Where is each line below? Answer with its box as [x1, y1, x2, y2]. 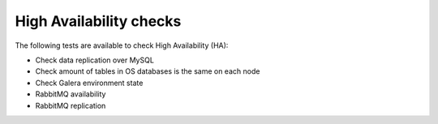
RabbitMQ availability [35, 89, 106, 99]
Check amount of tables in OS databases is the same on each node [35, 66, 260, 76]
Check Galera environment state [35, 78, 144, 88]
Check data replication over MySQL [35, 55, 154, 65]
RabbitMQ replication [35, 100, 106, 110]
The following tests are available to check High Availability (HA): [15, 41, 229, 50]
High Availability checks [15, 12, 182, 30]
